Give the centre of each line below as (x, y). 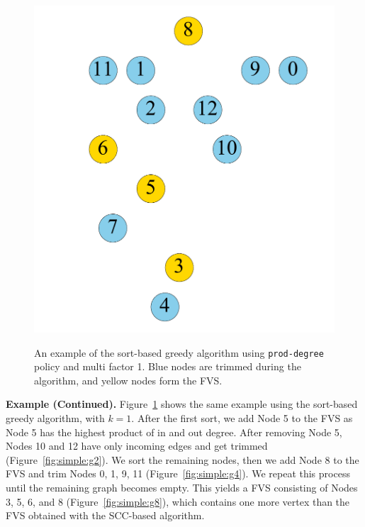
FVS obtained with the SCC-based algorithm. (105, 515)
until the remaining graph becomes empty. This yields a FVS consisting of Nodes (182, 487)
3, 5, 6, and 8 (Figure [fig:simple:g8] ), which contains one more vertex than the (178, 501)
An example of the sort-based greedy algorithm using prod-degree (179, 352)
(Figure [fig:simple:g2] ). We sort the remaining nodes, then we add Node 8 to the (182, 459)
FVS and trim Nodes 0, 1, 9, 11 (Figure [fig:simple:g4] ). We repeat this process (178, 473)
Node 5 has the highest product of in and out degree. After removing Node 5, (174, 432)
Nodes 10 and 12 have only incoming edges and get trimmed (137, 446)
